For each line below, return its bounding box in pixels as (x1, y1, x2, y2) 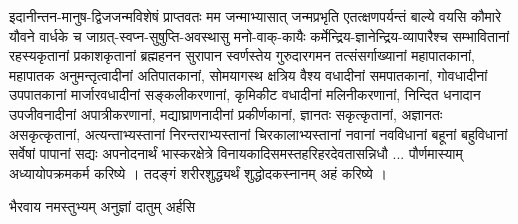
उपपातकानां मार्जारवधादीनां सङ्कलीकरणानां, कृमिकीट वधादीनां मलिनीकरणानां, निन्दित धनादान (9, 84, 481, 105)
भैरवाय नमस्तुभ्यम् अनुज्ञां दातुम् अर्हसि (9, 196, 196, 217)
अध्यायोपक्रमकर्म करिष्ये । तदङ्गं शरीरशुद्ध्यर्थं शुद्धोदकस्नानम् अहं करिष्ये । (9, 162, 387, 183)
